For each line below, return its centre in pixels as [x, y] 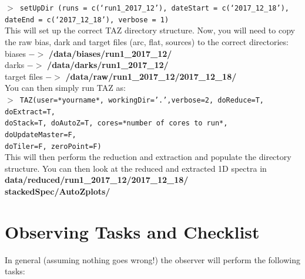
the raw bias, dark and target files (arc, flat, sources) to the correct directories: [147, 41]
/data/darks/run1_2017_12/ [108, 65]
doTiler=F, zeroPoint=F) [53, 146]
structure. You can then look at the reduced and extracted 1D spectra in [136, 168]
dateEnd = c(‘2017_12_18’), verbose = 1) [87, 20]
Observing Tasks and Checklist [132, 231]
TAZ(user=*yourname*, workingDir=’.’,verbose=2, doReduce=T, [142, 100]
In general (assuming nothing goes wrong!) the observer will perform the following [153, 259]
